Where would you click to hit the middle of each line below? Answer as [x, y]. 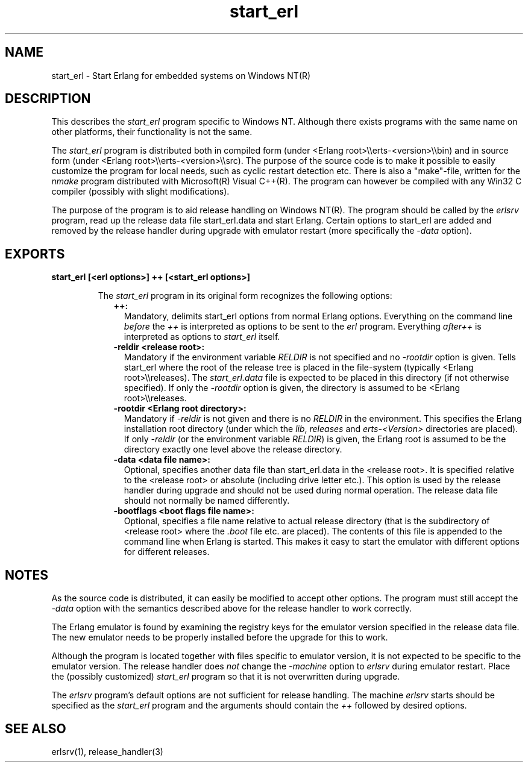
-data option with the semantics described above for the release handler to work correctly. [232, 609]
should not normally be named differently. [207, 501]
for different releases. [167, 552]
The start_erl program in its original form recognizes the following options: [245, 296]
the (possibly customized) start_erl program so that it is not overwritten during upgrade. [226, 677]
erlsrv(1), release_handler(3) [107, 751]
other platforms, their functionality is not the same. [152, 132]
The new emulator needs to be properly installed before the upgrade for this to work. [220, 637]
